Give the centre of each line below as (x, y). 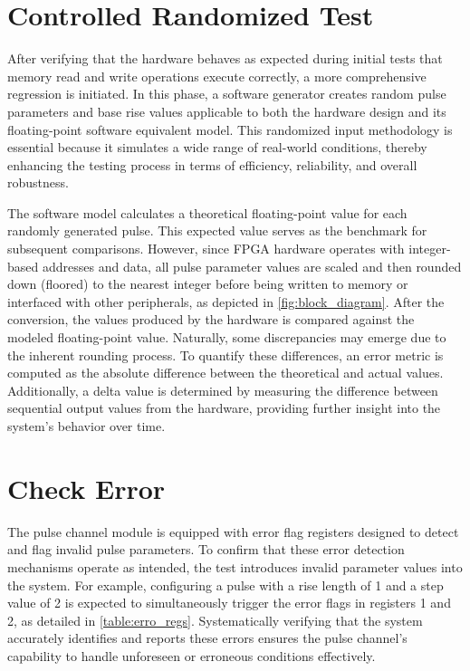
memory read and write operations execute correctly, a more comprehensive (217, 76)
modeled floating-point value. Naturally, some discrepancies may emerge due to (227, 337)
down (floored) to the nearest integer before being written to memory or (208, 284)
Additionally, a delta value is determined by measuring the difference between (223, 390)
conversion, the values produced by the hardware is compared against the (211, 319)
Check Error (86, 488)
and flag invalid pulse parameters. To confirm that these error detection (206, 549)
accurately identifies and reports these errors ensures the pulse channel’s (207, 638)
